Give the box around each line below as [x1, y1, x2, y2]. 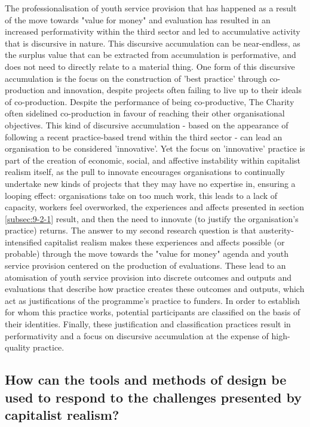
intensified [5, 235, 42, 248]
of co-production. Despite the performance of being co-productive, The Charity [5, 95, 294, 107]
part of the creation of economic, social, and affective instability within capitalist [5, 153, 300, 166]
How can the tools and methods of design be [5, 370, 287, 389]
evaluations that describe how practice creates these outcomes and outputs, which [5, 282, 305, 295]
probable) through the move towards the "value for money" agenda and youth [5, 247, 289, 260]
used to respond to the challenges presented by [5, 388, 302, 406]
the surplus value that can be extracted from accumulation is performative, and [5, 48, 296, 61]
